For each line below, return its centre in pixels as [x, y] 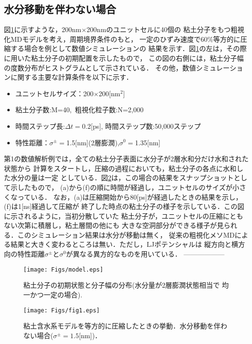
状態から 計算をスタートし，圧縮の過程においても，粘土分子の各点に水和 [120, 168]
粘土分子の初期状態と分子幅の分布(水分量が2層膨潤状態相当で [122, 285]
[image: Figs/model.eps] [63, 269]
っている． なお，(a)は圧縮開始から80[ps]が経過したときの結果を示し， [130, 197]
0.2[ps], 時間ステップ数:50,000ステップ [142, 126]
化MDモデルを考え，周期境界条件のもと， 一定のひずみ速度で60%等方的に [122, 39]
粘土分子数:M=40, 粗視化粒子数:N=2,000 [79, 110]
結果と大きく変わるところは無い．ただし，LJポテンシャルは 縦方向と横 [124, 244]
